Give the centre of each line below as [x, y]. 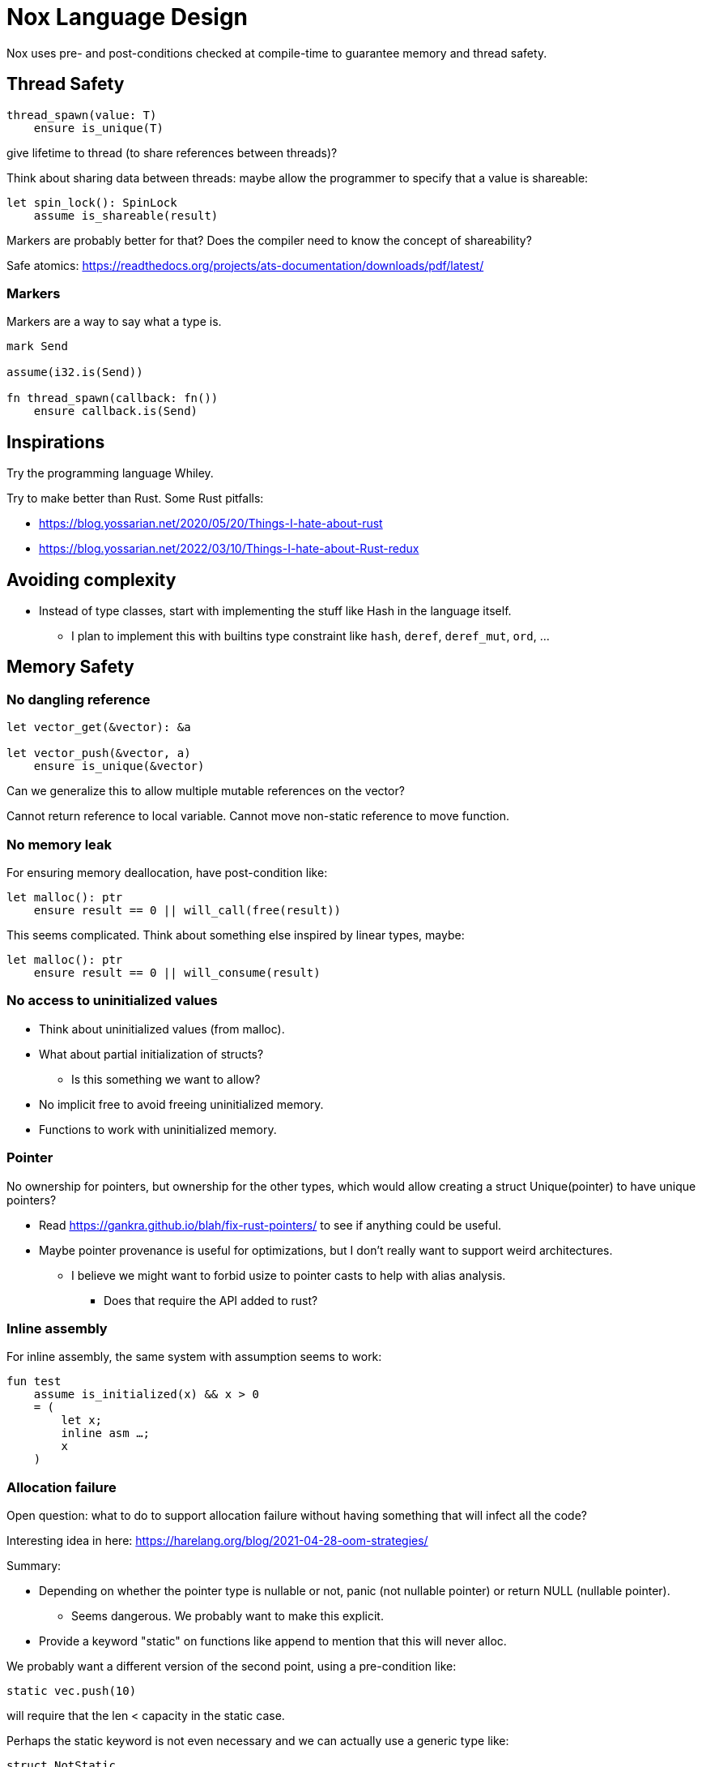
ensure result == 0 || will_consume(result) [177, 973]
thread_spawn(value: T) [82, 115]
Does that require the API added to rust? [211, 1300]
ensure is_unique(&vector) [119, 766]
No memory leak [59, 844]
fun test [34, 1382]
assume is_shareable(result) [126, 215]
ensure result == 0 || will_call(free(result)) [187, 910]
